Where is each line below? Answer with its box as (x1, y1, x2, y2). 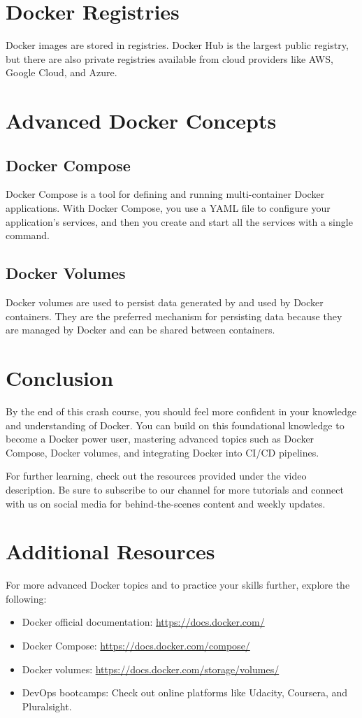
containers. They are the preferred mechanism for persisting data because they (6, 308, 342, 323)
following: (6, 591, 47, 605)
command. (6, 228, 50, 243)
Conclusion (6, 364, 114, 392)
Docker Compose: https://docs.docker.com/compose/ (22, 638, 250, 653)
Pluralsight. (22, 698, 72, 713)
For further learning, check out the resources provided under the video (6, 468, 307, 483)
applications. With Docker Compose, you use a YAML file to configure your (6, 201, 331, 215)
